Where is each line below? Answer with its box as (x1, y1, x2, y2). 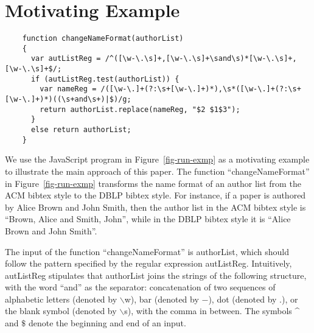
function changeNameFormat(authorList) (22, 34, 184, 43)
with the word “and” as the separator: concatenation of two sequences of (5, 281, 276, 293)
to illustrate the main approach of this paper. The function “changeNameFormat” (5, 164, 310, 177)
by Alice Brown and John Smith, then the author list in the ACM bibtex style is (5, 200, 306, 213)
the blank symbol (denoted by (5, 304, 117, 317)
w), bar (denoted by (124, 292, 199, 305)
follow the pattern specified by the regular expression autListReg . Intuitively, (5, 257, 292, 270)
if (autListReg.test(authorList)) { (30, 74, 180, 83)
